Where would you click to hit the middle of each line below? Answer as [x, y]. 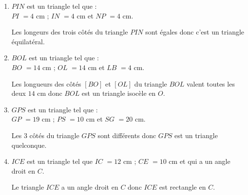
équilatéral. [28, 41]
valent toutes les [211, 83]
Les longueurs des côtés [46, 83]
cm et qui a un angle [200, 161]
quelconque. [29, 145]
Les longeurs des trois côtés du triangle [70, 32]
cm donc [50, 93]
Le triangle [28, 187]
